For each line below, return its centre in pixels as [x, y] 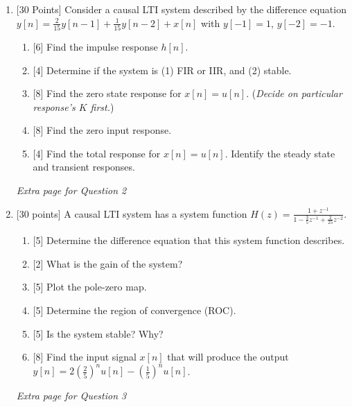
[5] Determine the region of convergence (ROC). [134, 310]
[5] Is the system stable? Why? [98, 333]
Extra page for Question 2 [71, 190]
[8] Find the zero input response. [102, 130]
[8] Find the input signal [85, 357]
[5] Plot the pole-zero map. [90, 287]
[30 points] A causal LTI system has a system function [132, 213]
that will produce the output [228, 357]
